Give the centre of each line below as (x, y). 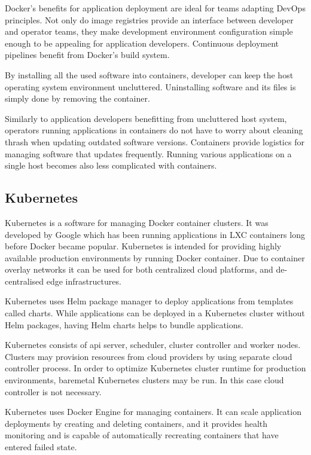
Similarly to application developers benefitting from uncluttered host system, (146, 118)
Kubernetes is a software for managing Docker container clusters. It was (137, 222)
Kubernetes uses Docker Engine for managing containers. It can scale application (153, 412)
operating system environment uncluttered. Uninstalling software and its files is (150, 86)
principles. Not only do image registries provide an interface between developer (149, 19)
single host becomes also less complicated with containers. (111, 165)
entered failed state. (41, 447)
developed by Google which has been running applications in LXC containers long (155, 234)
